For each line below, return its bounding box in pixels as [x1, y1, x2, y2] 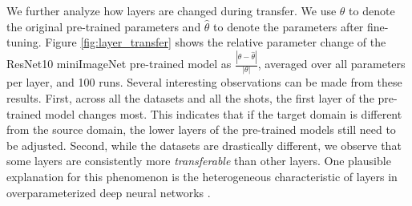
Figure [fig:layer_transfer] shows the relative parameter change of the [45, 34, 386, 50]
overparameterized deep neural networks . [6, 184, 211, 200]
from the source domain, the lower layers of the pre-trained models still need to [6, 121, 396, 138]
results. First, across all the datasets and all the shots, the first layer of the [6, 90, 374, 106]
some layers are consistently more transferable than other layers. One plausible [6, 152, 391, 169]
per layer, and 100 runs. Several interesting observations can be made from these [6, 74, 402, 91]
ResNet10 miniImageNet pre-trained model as [6, 55, 232, 72]
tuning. [6, 34, 42, 50]
